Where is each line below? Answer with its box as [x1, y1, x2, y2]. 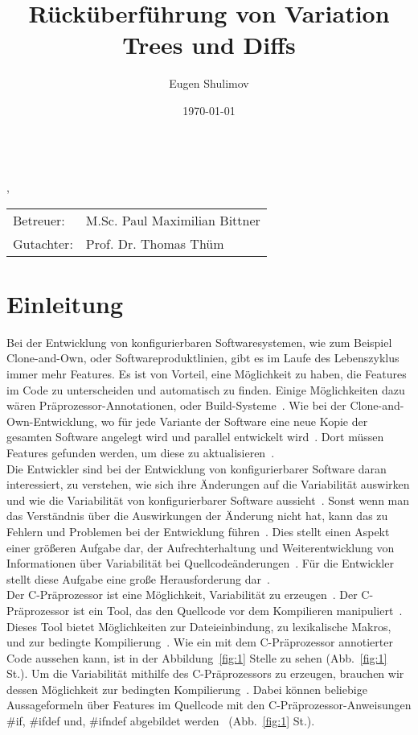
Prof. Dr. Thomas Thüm [85, 233, 224, 253]
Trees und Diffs [122, 28, 296, 61]
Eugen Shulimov [169, 75, 249, 92]
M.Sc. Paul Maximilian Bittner [85, 210, 260, 229]
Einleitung [6, 287, 124, 320]
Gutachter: [13, 233, 73, 253]
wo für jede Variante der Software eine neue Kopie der [100, 412, 368, 429]
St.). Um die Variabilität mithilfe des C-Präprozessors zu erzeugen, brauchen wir [6, 665, 404, 682]
